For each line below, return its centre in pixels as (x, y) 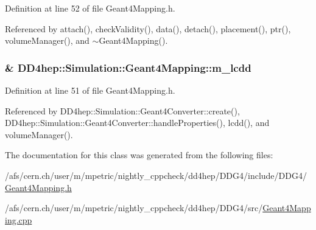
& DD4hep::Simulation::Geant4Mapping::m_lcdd (128, 67)
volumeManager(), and (47, 40)
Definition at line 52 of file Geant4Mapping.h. (90, 8)
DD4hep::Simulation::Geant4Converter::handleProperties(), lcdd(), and (137, 123)
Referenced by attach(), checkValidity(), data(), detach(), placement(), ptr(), (148, 28)
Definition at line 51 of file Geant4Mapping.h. (90, 90)
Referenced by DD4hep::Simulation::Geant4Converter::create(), (122, 110)
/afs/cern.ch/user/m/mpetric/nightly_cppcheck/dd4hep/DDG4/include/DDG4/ (156, 175)
